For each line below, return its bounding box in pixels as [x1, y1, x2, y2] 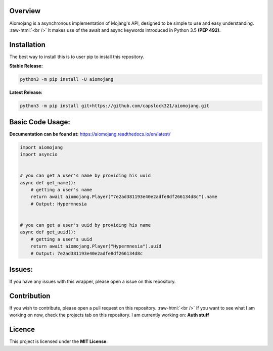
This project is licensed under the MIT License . [9, 338, 108, 344]
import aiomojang [20, 144, 63, 150]
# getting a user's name [30, 187, 93, 192]
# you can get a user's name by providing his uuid [20, 173, 151, 179]
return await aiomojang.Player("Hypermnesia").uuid [30, 243, 162, 249]
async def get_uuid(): [20, 229, 76, 235]
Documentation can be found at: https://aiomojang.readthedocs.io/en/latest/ [9, 131, 171, 137]
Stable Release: [9, 63, 43, 69]
